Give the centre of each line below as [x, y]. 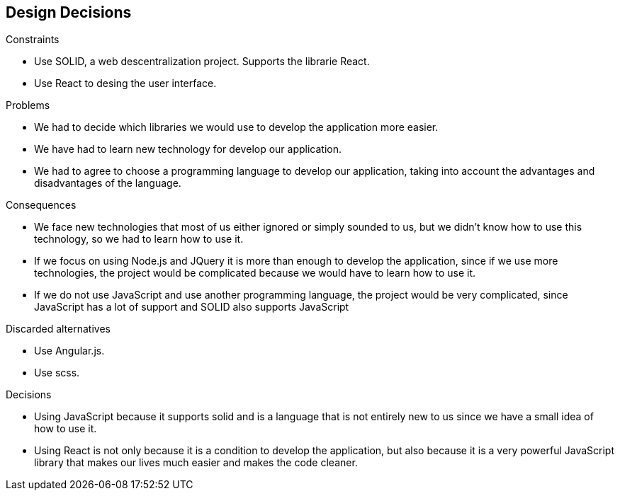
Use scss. [57, 373]
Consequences [41, 205]
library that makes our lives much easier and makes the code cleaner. [196, 463]
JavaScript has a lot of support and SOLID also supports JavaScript [192, 307]
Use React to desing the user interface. [125, 83]
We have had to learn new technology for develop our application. [188, 149]
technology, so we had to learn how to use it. [139, 239]
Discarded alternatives [58, 329]
